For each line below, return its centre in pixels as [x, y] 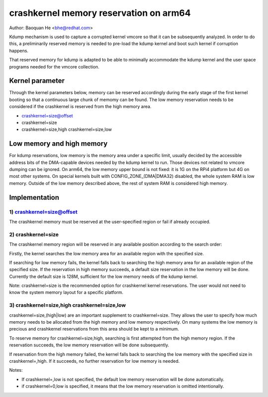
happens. [19, 51]
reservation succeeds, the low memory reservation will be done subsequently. [89, 345]
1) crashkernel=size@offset [43, 212]
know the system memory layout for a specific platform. [66, 292]
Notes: [16, 370]
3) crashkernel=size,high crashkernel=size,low [67, 305]
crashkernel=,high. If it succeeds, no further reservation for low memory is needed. [94, 361]
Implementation [34, 198]
